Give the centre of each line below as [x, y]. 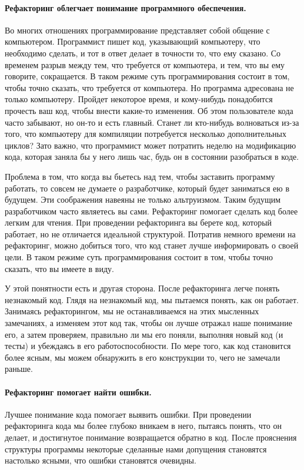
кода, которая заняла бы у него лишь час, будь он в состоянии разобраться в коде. [152, 157]
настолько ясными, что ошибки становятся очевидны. [101, 460]
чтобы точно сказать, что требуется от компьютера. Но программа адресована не [149, 87]
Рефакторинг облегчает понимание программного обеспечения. [126, 7]
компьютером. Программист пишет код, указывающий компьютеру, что [133, 41]
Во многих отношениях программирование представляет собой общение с [137, 30]
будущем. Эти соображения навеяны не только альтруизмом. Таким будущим [143, 199]
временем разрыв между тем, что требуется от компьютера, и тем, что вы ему [145, 64]
